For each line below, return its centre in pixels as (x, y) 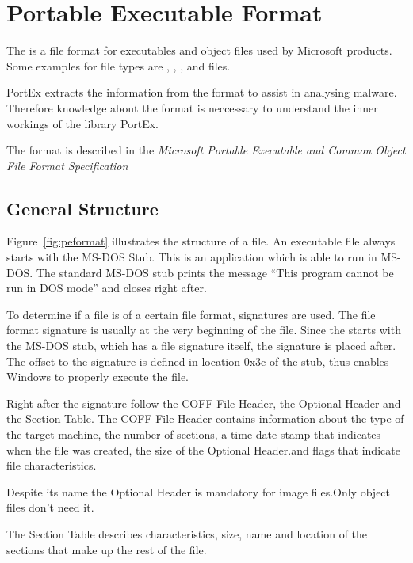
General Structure (82, 208)
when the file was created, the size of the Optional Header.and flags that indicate (203, 449)
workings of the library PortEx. (82, 123)
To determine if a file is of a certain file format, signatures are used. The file (191, 314)
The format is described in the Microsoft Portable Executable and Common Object (206, 150)
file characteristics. (52, 465)
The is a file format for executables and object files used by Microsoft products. (199, 50)
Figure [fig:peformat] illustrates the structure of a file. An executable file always (201, 241)
